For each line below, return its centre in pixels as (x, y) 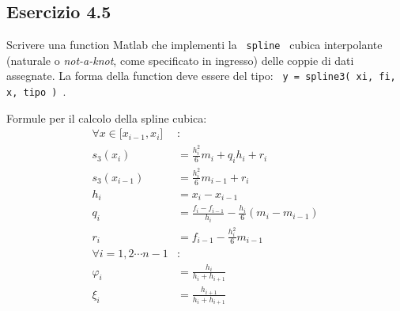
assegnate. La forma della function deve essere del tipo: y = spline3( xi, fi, (201, 76)
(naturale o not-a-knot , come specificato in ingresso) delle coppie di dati (180, 60)
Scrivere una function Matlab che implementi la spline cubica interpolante (194, 45)
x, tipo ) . (36, 91)
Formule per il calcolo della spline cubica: (107, 118)
